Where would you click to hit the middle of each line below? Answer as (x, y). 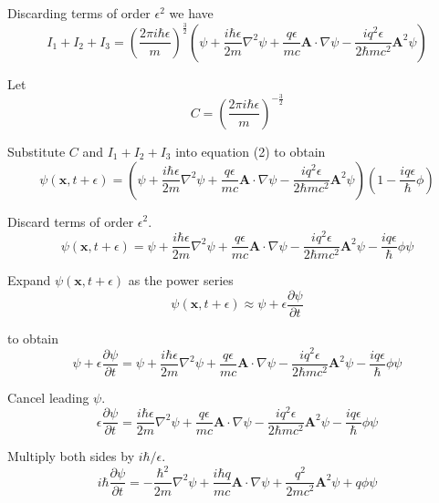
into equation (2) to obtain (251, 151)
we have (191, 13)
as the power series (181, 280)
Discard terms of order (71, 221)
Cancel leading (48, 397)
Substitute (37, 151)
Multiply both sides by (71, 456)
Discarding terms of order (79, 13)
